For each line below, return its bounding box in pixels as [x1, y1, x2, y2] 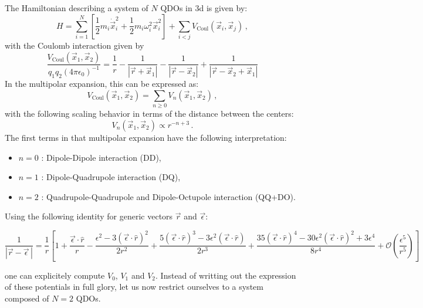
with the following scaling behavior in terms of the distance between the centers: [5, 107, 294, 120]
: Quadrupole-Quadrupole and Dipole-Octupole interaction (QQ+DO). [41, 190, 296, 202]
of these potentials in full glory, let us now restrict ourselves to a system [5, 280, 263, 293]
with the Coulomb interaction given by [5, 39, 144, 51]
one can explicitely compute [5, 269, 105, 281]
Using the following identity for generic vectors [5, 210, 173, 222]
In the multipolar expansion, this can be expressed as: [5, 77, 199, 90]
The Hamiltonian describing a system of [5, 2, 148, 13]
